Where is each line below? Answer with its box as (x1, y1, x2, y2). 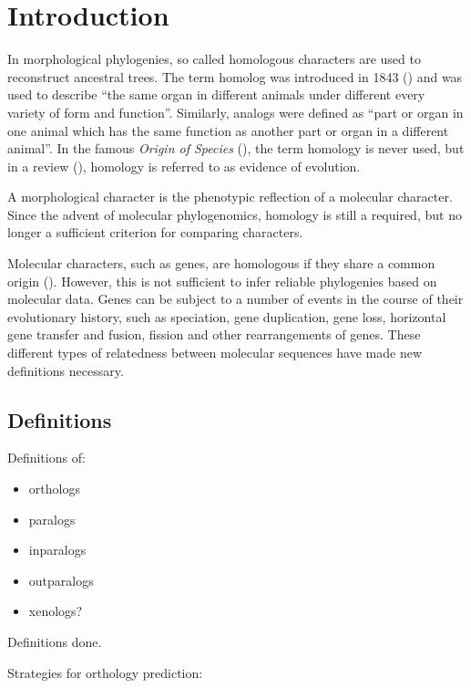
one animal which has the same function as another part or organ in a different (7, 120, 449, 140)
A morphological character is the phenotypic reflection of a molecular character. (7, 187, 453, 206)
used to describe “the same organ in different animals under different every (7, 85, 425, 104)
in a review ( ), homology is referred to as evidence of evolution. (7, 156, 361, 175)
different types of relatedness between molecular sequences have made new (7, 343, 423, 362)
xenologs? (28, 601, 83, 620)
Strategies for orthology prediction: (7, 662, 203, 682)
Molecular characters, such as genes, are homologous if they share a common (7, 254, 435, 273)
